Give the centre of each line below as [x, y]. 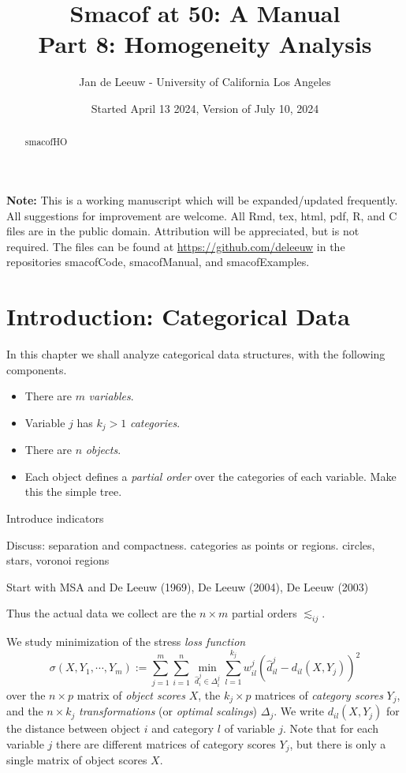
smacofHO [46, 142]
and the [25, 711]
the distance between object [74, 728]
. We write [299, 711]
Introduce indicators [55, 518]
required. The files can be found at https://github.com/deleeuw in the [176, 246]
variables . [111, 396]
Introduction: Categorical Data [178, 316]
